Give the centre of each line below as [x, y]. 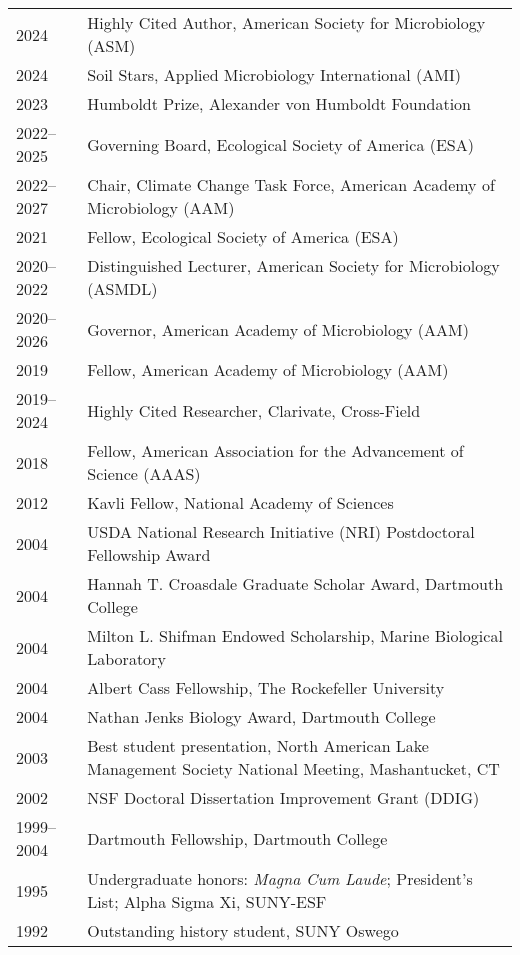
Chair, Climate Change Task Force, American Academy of [291, 184]
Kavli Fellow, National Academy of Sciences [240, 502]
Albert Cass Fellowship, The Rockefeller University [266, 687]
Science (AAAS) [144, 473]
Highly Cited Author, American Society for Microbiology [286, 22]
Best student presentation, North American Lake [258, 745]
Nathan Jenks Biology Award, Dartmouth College [261, 716]
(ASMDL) [122, 288]
